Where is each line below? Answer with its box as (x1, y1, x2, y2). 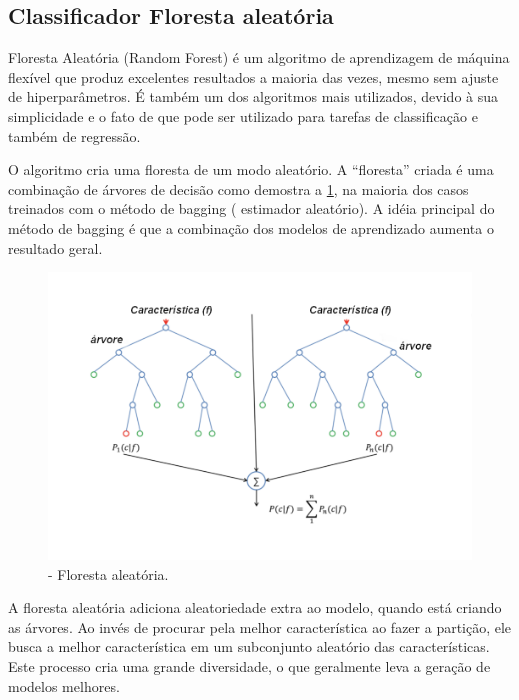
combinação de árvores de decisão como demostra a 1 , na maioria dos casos (8, 178, 469, 199)
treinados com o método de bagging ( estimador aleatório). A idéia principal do (8, 198, 495, 219)
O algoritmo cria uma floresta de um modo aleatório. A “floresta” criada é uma (8, 159, 494, 180)
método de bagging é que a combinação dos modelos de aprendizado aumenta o (8, 217, 494, 238)
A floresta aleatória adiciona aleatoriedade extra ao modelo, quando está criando (8, 597, 502, 618)
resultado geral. (8, 237, 103, 258)
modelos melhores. (8, 675, 120, 696)
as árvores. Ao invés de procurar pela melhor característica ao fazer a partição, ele (8, 616, 512, 637)
